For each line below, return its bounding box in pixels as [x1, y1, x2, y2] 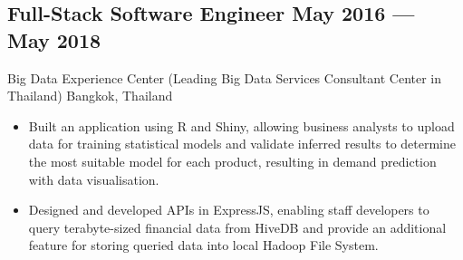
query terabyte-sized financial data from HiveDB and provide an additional [28, 217, 447, 236]
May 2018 [7, 25, 101, 53]
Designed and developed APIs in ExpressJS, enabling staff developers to [28, 200, 429, 219]
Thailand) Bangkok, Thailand [7, 86, 173, 105]
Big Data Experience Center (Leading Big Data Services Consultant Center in [7, 68, 442, 87]
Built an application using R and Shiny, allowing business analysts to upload [28, 116, 455, 135]
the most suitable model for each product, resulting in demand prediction [28, 151, 437, 170]
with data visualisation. [28, 169, 159, 188]
